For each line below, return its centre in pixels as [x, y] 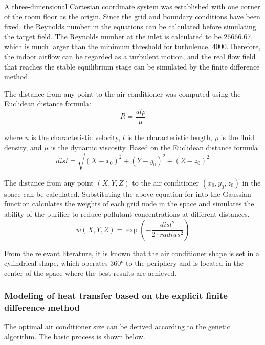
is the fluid [238, 137]
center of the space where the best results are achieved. [91, 273]
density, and [23, 147]
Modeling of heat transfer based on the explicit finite [116, 296]
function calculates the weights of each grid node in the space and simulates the [129, 204]
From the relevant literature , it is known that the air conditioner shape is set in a [132, 253]
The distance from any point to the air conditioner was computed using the [123, 93]
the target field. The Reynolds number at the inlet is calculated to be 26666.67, [129, 36]
